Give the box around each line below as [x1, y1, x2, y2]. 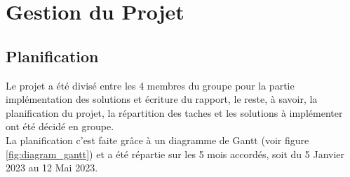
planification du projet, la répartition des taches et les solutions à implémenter [6, 105, 343, 120]
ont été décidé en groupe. [6, 119, 114, 134]
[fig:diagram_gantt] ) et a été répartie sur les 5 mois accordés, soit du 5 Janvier [6, 146, 345, 161]
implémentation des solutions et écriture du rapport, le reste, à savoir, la [6, 92, 318, 106]
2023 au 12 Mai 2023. [6, 160, 98, 175]
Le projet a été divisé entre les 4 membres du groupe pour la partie [6, 78, 295, 92]
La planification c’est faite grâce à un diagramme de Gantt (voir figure [6, 132, 309, 147]
